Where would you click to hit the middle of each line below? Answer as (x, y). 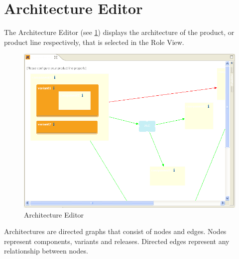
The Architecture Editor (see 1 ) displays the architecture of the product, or (119, 32)
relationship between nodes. (46, 251)
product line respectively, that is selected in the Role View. (94, 42)
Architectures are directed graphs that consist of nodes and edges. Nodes (115, 231)
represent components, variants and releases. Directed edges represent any (117, 241)
